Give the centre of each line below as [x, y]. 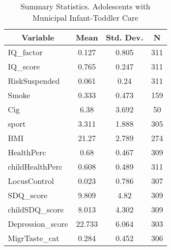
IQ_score [24, 66]
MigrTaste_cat [34, 238]
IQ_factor [25, 52]
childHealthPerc [35, 166]
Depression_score [38, 224]
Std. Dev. [125, 37]
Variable [38, 37]
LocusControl [31, 181]
